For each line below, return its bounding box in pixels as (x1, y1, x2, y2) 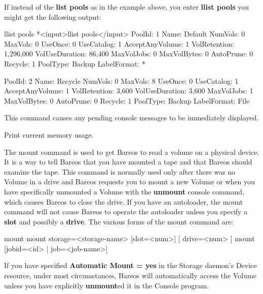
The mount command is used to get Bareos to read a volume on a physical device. (4, 146, 259, 157)
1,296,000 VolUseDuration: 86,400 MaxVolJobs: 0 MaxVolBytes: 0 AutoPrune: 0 (4, 48, 253, 59)
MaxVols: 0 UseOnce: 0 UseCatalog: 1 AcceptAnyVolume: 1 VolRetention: (4, 38, 234, 49)
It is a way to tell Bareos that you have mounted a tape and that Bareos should (4, 156, 252, 167)
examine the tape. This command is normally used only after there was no (4, 166, 236, 177)
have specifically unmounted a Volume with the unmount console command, (4, 186, 244, 197)
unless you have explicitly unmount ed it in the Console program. (4, 280, 209, 290)
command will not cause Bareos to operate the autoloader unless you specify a (4, 206, 248, 217)
